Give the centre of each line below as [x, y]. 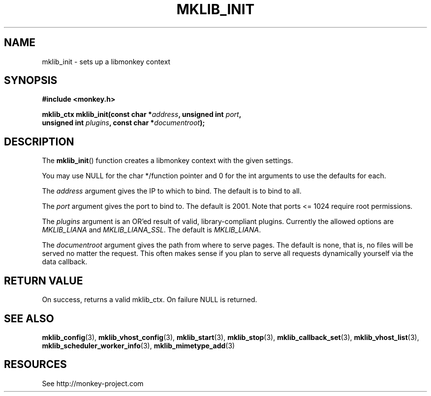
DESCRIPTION [39, 141]
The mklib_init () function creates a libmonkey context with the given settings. [168, 161]
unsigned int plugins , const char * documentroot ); [123, 123]
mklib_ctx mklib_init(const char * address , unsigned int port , [142, 114]
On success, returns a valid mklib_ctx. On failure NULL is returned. [150, 300]
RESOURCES [35, 365]
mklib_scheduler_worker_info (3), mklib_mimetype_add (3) [139, 345]
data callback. [65, 262]
